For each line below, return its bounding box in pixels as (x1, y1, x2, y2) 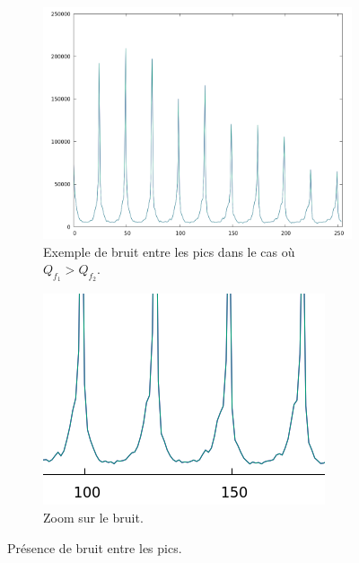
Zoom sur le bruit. (43, 507, 144, 526)
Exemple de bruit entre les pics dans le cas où (43, 242, 295, 260)
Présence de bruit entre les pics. (7, 538, 182, 557)
